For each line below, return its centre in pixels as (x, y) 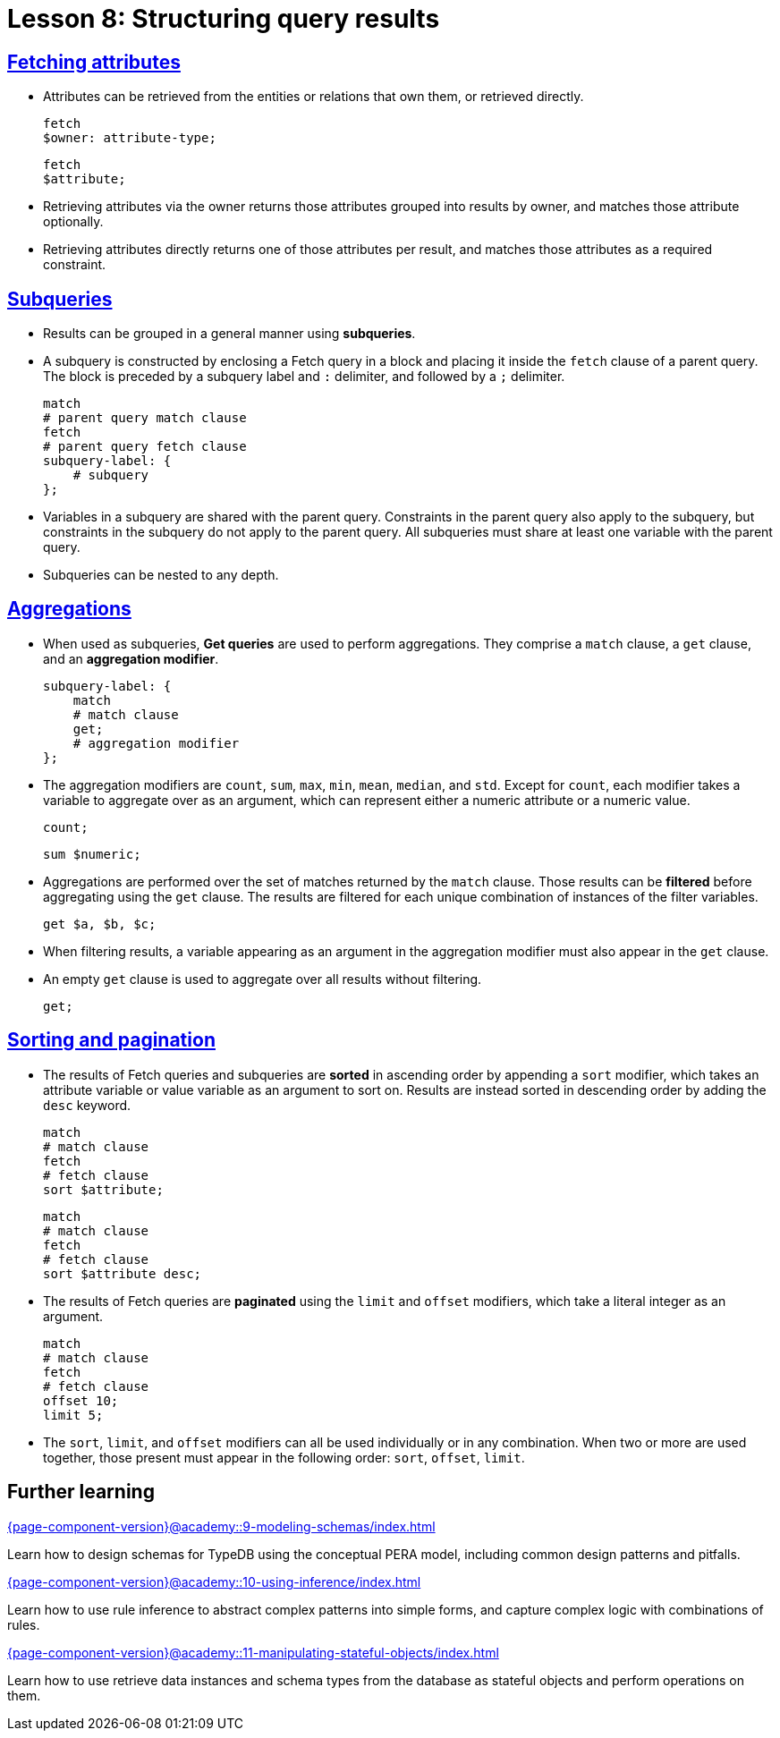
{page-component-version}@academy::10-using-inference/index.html (214, 1581)
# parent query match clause (145, 418)
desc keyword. (87, 1105)
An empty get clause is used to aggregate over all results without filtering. (263, 979)
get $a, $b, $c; (100, 924)
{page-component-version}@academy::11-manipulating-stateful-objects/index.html (253, 1652)
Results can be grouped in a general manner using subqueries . (229, 334)
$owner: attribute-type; (130, 138)
